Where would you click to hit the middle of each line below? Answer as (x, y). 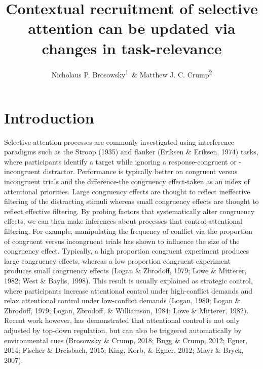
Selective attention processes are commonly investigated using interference (119, 141)
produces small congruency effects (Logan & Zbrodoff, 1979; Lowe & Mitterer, (125, 271)
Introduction (49, 117)
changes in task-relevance (132, 48)
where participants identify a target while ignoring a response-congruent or (120, 161)
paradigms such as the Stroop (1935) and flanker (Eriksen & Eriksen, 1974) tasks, (131, 152)
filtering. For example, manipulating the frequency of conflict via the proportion (128, 231)
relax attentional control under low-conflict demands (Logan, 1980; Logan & (122, 300)
